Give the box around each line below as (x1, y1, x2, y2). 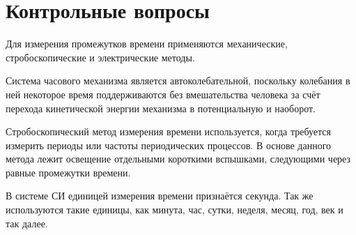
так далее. (6, 215, 48, 230)
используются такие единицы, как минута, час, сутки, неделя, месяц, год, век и (6, 202, 343, 217)
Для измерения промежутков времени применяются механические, (6, 36, 288, 51)
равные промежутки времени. (6, 165, 131, 179)
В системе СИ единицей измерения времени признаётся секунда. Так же (6, 188, 314, 203)
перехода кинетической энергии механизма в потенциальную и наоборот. (6, 100, 316, 115)
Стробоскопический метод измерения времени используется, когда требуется (6, 124, 331, 139)
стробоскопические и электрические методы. (6, 50, 195, 64)
